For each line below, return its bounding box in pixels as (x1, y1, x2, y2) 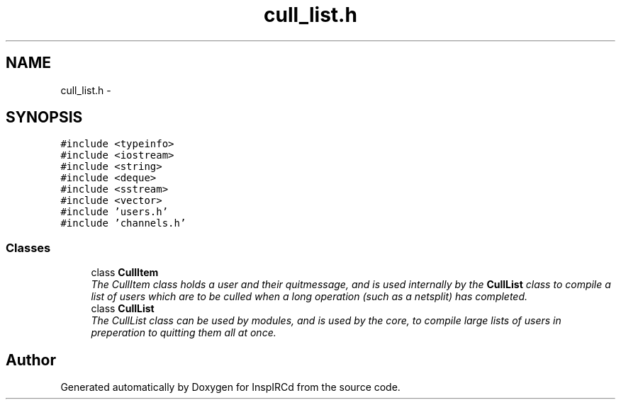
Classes (6, 240, 51, 255)
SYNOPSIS (6, 108, 83, 127)
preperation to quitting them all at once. (91, 326, 276, 339)
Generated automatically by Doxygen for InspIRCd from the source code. (60, 381, 401, 394)
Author (6, 350, 56, 369)
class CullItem (91, 266, 159, 279)
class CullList (91, 302, 155, 315)
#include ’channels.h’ (60, 217, 186, 229)
